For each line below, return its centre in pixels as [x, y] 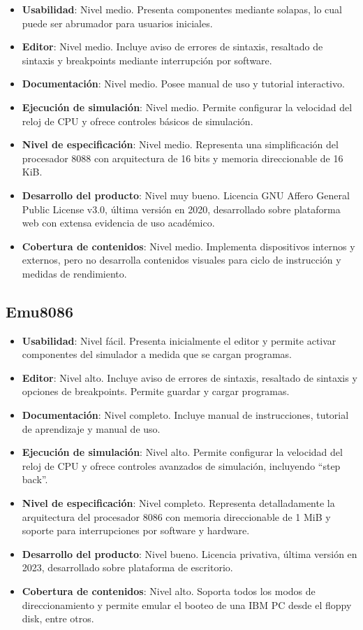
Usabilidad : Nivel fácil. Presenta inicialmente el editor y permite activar [179, 340]
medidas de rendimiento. [74, 273]
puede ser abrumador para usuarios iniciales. [117, 23]
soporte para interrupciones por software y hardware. [136, 530]
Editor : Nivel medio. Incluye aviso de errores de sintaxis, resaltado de [172, 46]
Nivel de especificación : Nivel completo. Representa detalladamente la [178, 503]
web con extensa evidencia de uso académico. [118, 223]
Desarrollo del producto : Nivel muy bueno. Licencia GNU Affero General [186, 195]
